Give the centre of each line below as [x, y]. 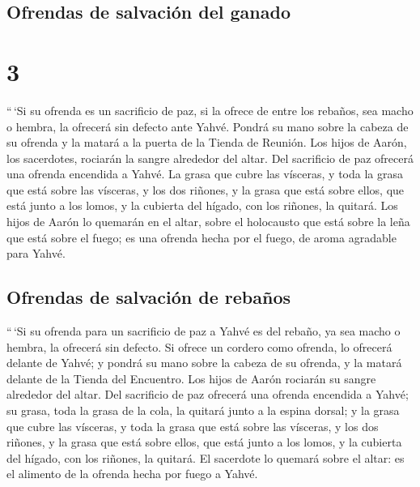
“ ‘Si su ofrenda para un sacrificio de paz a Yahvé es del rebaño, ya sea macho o [204, 331]
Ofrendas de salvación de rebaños [149, 297]
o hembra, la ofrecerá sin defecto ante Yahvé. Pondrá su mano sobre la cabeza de [208, 126]
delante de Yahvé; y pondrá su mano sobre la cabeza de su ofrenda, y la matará [204, 363]
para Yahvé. [36, 253]
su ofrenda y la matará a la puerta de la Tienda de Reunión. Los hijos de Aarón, [207, 142]
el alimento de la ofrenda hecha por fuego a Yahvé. [132, 474]
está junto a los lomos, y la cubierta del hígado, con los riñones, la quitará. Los [202, 205]
